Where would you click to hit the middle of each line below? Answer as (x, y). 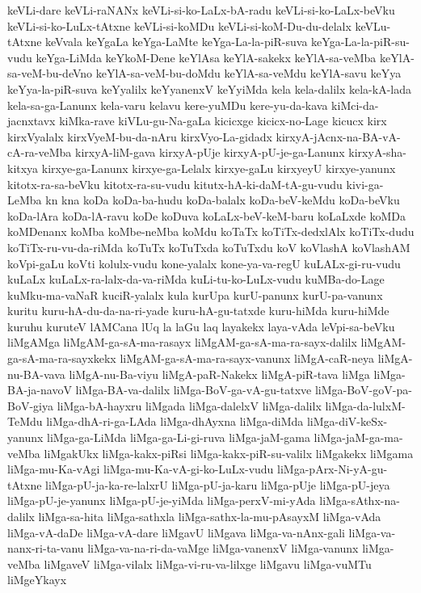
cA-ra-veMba (40, 152)
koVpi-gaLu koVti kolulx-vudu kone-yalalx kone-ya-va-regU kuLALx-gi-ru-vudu (204, 263)
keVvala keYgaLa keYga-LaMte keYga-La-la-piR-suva (177, 42)
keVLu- (373, 25)
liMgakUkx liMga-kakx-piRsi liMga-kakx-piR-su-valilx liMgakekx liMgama (229, 453)
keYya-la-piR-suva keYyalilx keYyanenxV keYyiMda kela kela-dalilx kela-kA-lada (209, 88)
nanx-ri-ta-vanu (46, 548)
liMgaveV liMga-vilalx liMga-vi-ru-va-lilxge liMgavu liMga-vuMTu (208, 564)
